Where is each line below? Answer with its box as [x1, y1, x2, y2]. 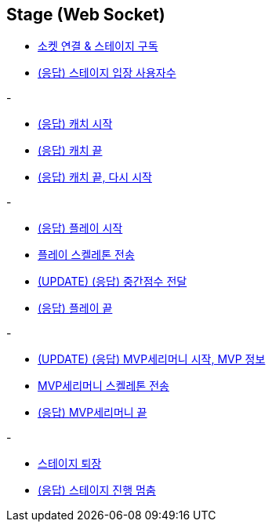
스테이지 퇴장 [38, 457, 102, 471]
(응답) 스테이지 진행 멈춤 [38, 483, 156, 497]
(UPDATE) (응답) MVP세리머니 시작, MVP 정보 [38, 352, 266, 366]
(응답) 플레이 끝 [38, 301, 113, 315]
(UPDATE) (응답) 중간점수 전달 [38, 275, 187, 289]
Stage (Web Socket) [6, 5, 165, 24]
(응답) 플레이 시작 [38, 221, 123, 235]
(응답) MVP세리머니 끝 [38, 406, 147, 420]
